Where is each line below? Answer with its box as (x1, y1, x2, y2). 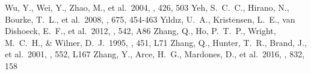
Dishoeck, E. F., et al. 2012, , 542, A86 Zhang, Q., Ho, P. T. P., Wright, (5, 24, 276, 37)
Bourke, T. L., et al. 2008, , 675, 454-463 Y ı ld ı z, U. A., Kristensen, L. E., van (5, 13, 295, 25)
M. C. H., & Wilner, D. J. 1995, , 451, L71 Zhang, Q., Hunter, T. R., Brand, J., (5, 36, 307, 48)
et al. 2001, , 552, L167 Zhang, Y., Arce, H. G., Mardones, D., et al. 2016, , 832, (5, 48, 305, 60)
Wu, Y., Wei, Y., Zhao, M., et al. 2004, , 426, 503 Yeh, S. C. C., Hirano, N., (5, 1, 289, 13)
